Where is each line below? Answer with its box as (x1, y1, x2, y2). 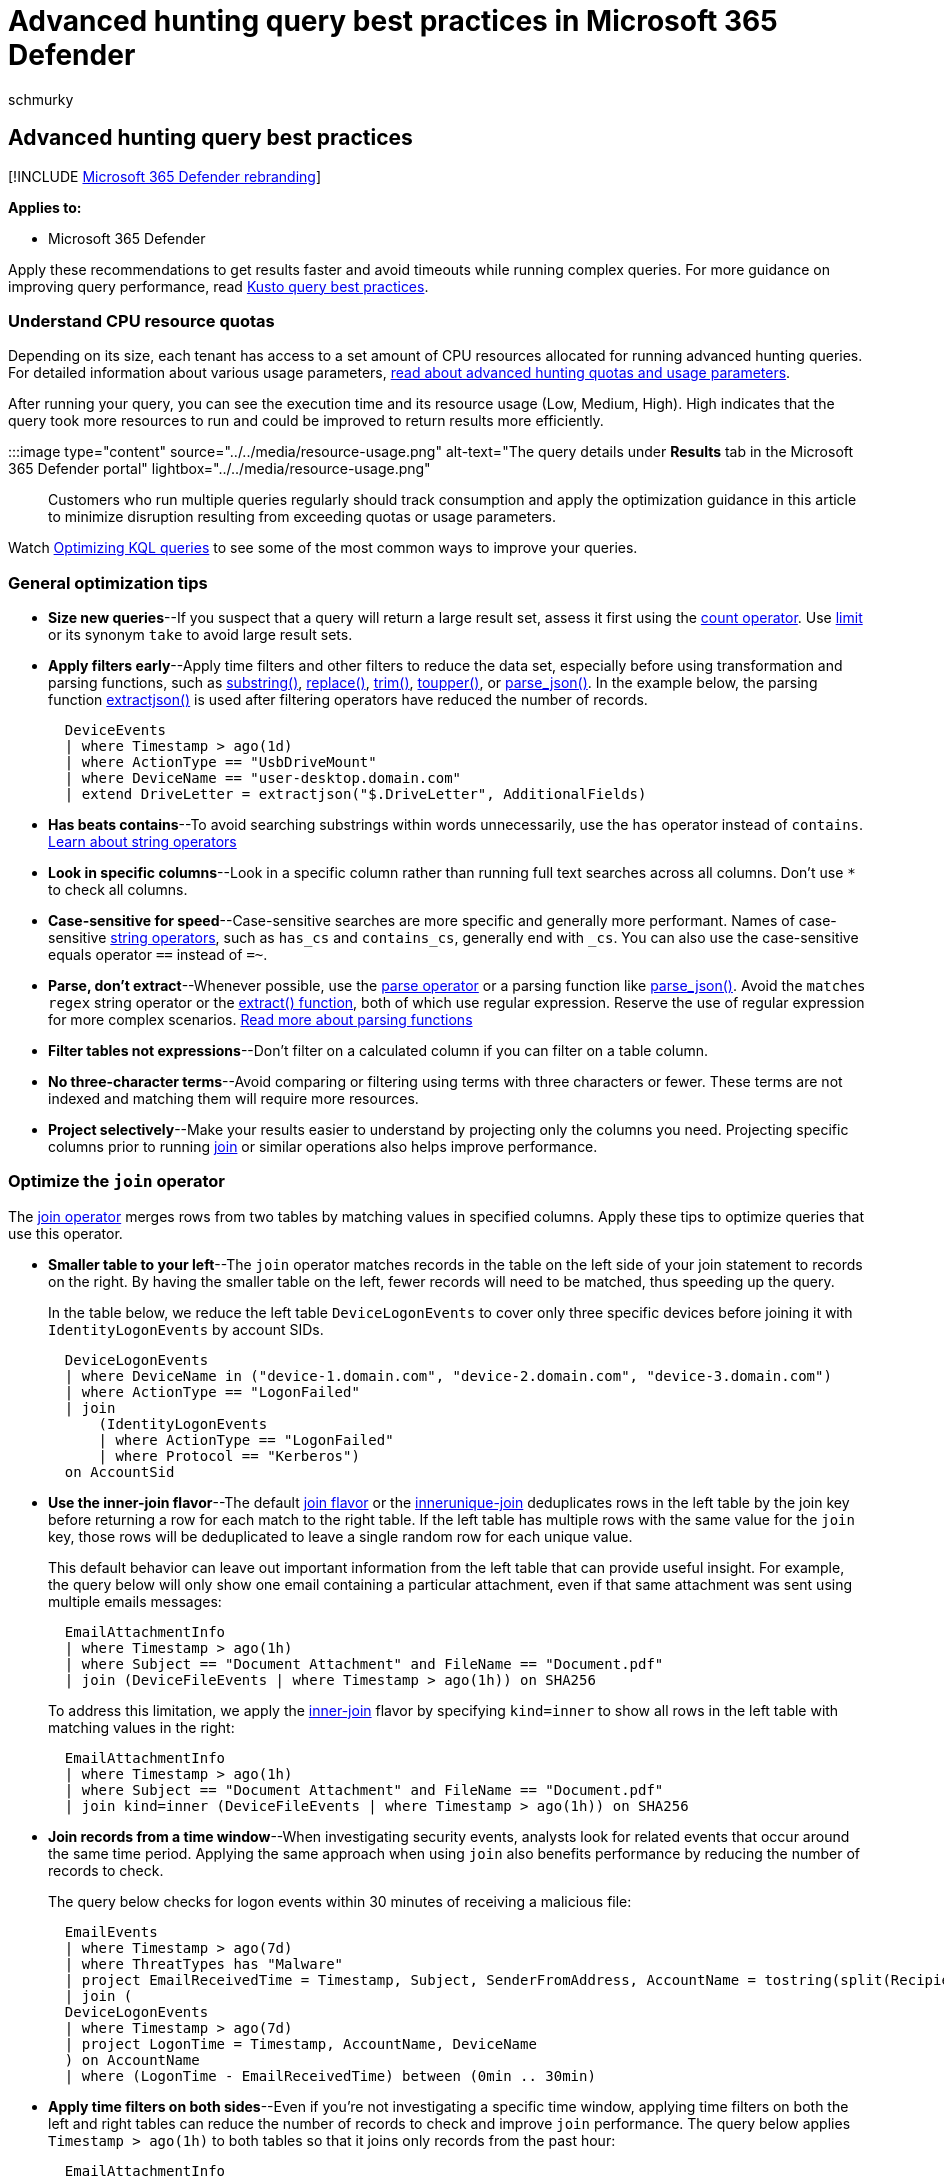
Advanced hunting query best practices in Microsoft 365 (8, 4, 778, 38)
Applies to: (8, 198, 82, 216)
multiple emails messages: (48, 1592, 222, 1610)
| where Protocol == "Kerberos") (98, 1447, 360, 1464)
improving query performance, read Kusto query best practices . (8, 277, 429, 295)
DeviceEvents (64, 722, 167, 739)
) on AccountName (64, 2051, 200, 2068)
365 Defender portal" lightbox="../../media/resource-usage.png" (8, 460, 431, 478)
